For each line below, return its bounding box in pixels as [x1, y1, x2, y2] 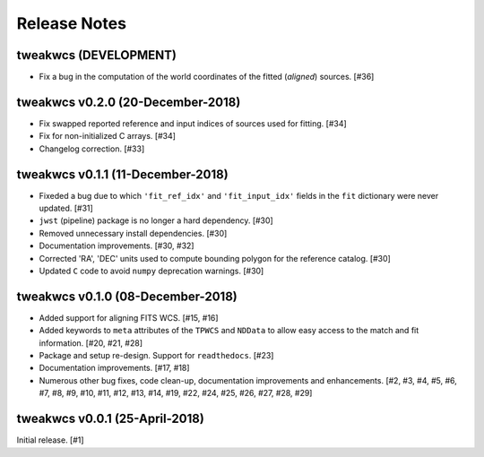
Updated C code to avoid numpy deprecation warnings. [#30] [39, 265, 264, 276]
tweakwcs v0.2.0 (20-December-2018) [16, 94, 241, 109]
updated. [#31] [39, 203, 93, 214]
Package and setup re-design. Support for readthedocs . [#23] [39, 350, 274, 361]
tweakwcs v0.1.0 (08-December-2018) [16, 289, 238, 304]
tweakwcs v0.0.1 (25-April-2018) [16, 411, 205, 427]
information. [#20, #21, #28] [39, 337, 143, 349]
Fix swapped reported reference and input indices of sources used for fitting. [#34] [39, 117, 347, 129]
